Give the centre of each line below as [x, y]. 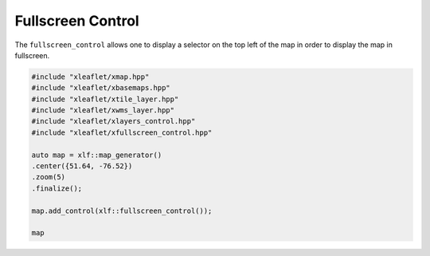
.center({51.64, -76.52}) [82, 166]
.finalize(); [57, 188]
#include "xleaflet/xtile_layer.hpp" [105, 99]
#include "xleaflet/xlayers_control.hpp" [113, 121]
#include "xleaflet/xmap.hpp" [90, 77]
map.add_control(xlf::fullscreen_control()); [122, 211]
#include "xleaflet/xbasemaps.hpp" [101, 88]
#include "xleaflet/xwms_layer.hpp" [103, 110]
